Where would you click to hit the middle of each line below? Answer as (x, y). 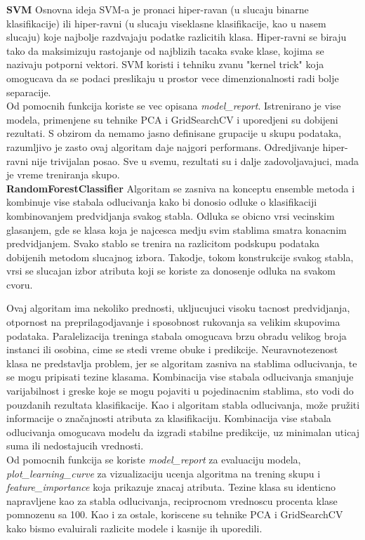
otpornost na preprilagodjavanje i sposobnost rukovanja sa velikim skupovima (173, 322)
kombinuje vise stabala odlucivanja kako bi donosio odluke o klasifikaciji (162, 202)
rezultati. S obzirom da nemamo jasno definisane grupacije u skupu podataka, (174, 133)
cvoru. (20, 284)
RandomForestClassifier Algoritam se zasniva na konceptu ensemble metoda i (181, 188)
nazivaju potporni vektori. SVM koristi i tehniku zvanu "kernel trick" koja (165, 64)
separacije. (29, 92)
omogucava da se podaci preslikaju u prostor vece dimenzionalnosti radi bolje (173, 78)
